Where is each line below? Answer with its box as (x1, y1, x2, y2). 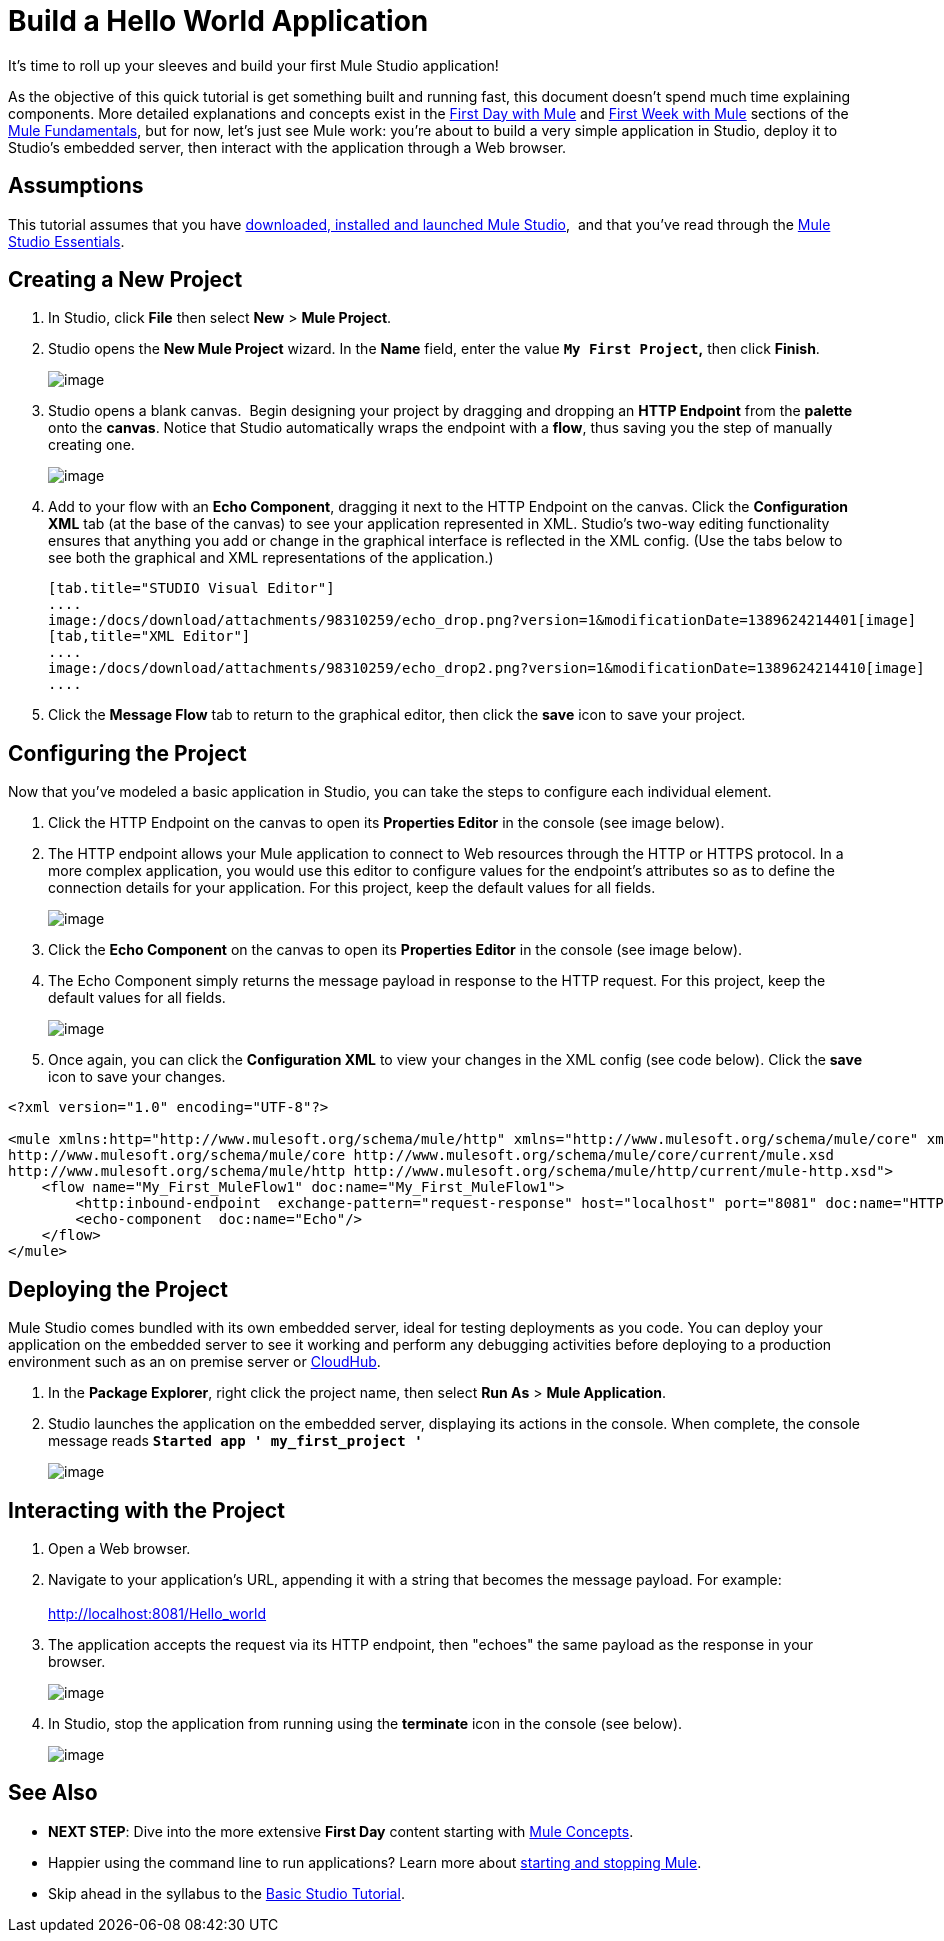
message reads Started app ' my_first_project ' (48, 1432, 423, 1450)
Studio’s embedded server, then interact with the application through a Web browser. (8, 138, 567, 156)
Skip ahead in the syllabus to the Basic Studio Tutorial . (48, 1884, 405, 1902)
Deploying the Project (8, 1276, 228, 1302)
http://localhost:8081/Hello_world (48, 1604, 267, 1622)
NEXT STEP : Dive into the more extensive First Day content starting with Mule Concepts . (48, 1822, 634, 1840)
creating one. (48, 436, 135, 454)
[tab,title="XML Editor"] (48, 628, 251, 645)
